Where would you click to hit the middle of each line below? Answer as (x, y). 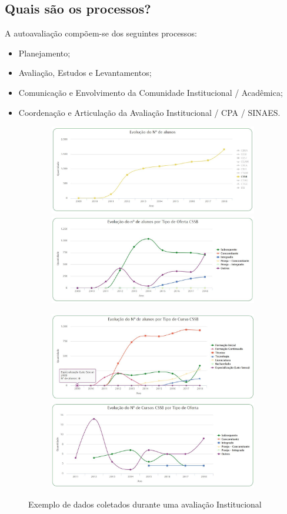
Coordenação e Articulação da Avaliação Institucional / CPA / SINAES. (149, 112)
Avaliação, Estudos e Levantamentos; (85, 73)
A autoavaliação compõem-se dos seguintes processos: (101, 33)
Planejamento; (44, 53)
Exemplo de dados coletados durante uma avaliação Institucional (145, 504)
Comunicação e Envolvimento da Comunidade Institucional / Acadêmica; (151, 92)
